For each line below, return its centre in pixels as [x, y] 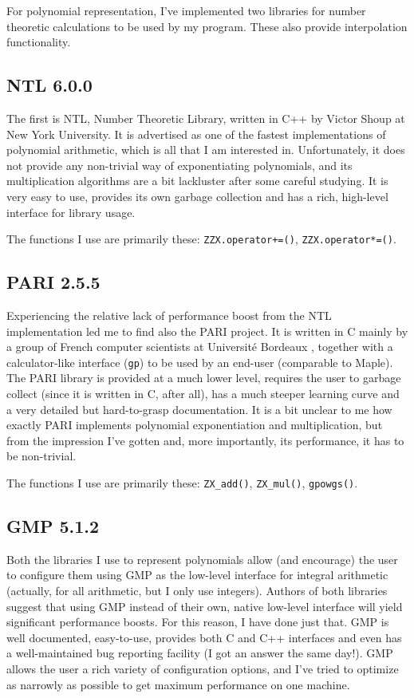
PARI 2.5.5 [53, 282]
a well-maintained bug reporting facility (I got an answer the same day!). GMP [200, 653]
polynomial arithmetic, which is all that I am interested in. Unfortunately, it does [206, 150]
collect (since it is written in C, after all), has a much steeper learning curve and [203, 394]
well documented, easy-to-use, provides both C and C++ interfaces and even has [204, 637]
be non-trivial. [41, 456]
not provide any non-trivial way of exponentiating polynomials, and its [179, 165]
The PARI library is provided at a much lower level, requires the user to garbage [204, 378]
